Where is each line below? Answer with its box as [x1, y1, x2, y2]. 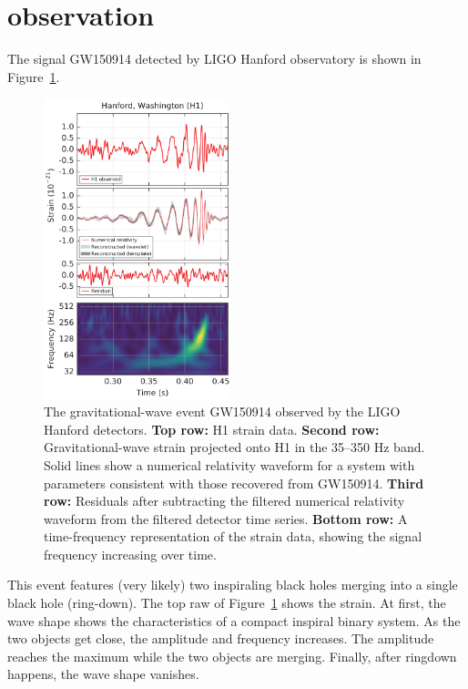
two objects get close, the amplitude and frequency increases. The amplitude [7, 629, 434, 648]
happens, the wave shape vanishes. [7, 664, 199, 684]
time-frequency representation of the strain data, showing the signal [44, 527, 422, 546]
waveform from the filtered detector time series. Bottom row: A [44, 509, 408, 528]
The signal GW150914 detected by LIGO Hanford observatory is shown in [7, 49, 422, 68]
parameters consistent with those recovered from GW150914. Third [44, 473, 424, 492]
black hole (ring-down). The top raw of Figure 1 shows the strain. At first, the [7, 593, 446, 612]
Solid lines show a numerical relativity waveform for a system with [44, 455, 415, 474]
